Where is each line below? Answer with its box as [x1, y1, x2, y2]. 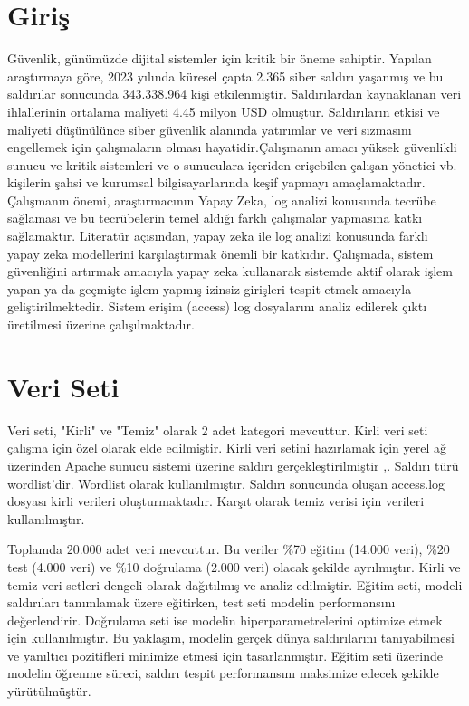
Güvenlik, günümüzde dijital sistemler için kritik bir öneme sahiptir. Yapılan [7, 49, 432, 68]
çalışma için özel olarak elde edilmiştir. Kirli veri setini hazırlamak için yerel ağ [7, 438, 446, 457]
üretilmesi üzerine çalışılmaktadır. [7, 315, 195, 334]
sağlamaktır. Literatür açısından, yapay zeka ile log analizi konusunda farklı [7, 226, 428, 245]
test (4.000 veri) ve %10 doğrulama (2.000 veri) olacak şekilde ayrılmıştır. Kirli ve [7, 557, 461, 576]
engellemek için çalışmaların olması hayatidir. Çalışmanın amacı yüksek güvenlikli [7, 138, 457, 157]
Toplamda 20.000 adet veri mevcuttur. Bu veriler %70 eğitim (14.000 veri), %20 [7, 539, 450, 558]
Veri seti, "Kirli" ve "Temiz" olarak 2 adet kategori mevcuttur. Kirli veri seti [7, 420, 428, 439]
